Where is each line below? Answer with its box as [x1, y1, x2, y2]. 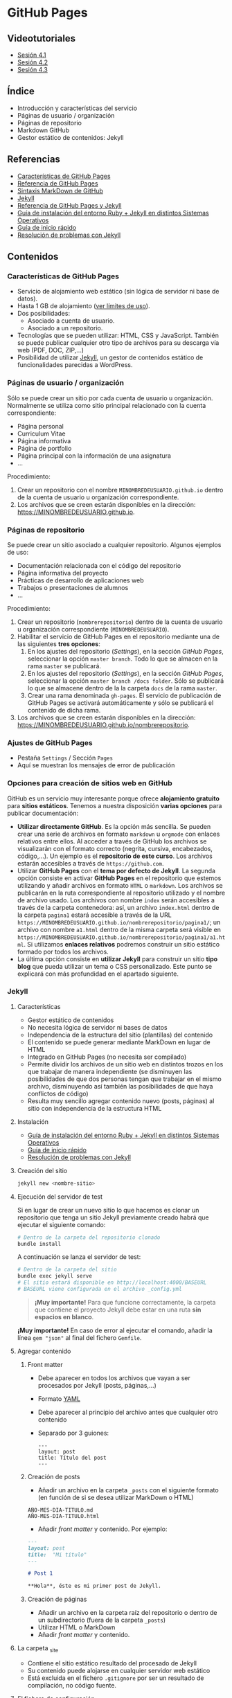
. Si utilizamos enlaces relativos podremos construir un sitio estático [24, 940, 220, 948]
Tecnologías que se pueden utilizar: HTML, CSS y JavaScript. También [17, 331, 220, 340]
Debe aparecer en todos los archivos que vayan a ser [37, 1373, 190, 1382]
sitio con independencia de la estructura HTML [27, 1104, 162, 1112]
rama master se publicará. [27, 661, 102, 670]
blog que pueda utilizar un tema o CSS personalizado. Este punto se [17, 962, 213, 970]
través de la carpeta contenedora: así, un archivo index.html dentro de [17, 903, 220, 911]
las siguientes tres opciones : [17, 639, 100, 648]
